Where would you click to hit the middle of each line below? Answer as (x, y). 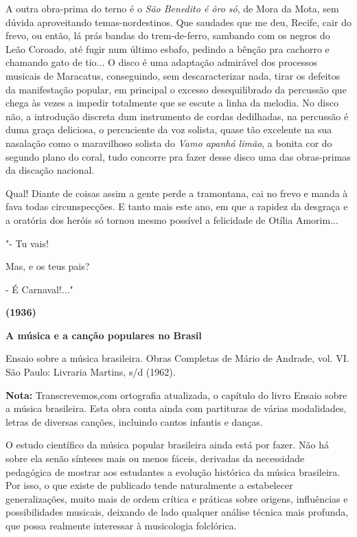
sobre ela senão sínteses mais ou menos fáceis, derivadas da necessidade (155, 458)
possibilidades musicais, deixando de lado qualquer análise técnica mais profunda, (177, 512)
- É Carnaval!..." (39, 289)
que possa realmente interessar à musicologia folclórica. (121, 525)
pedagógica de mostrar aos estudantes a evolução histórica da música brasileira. (173, 471)
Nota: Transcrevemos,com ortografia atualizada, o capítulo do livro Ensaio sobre (176, 395)
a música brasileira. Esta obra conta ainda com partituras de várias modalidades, (176, 408)
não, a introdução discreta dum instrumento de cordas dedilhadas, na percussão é (177, 116)
